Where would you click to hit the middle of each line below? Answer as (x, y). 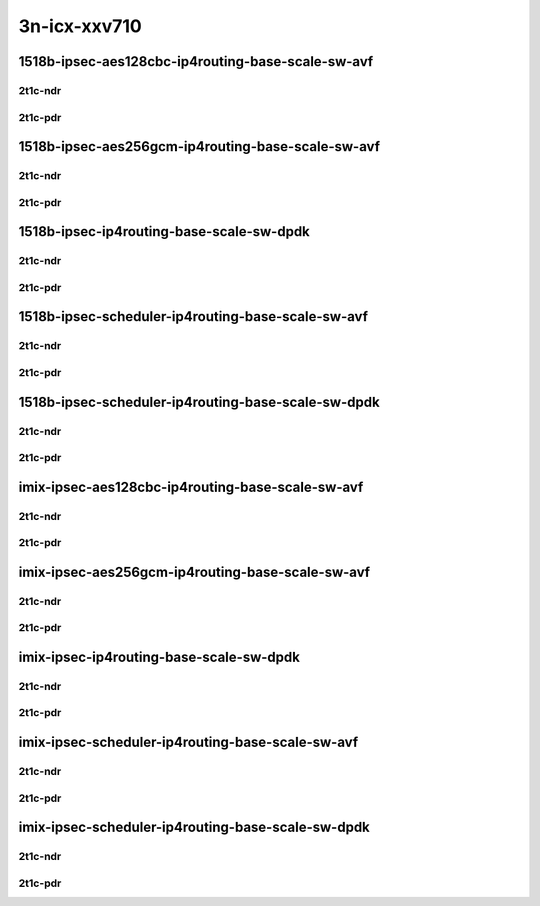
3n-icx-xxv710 (80, 26)
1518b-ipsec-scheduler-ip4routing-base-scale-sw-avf (193, 316)
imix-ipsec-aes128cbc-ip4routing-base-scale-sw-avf (191, 486)
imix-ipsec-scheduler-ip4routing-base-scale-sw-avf (188, 742)
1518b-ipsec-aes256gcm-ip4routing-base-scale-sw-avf (199, 146)
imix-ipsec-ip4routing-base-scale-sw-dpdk (159, 656)
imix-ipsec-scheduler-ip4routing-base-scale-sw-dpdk (194, 827)
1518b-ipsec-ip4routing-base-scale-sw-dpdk (164, 231)
